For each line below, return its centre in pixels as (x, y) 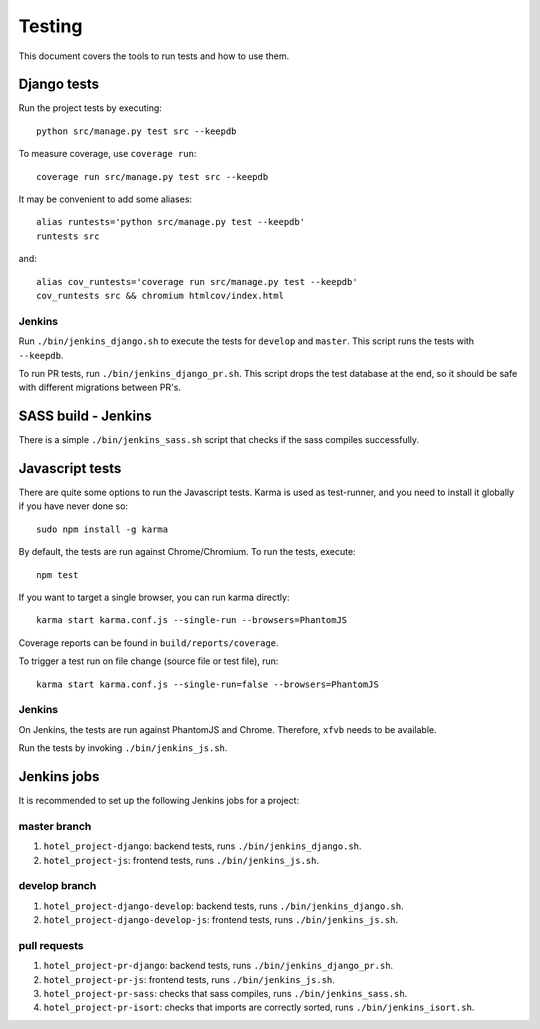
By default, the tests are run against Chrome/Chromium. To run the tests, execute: (187, 552)
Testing (50, 26)
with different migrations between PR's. (100, 387)
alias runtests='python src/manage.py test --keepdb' (170, 222)
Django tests (59, 84)
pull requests (51, 945)
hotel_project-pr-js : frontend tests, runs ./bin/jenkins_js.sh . (189, 979)
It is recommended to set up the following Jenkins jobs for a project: (159, 801)
